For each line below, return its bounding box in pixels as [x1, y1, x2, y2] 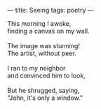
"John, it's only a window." [7, 94, 83, 102]
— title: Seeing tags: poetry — [7, 6, 94, 14]
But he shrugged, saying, [7, 87, 80, 94]
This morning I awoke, [7, 20, 72, 27]
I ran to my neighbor [7, 64, 66, 72]
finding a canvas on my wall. [7, 27, 90, 35]
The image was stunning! [7, 42, 81, 50]
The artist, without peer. [7, 49, 76, 57]
